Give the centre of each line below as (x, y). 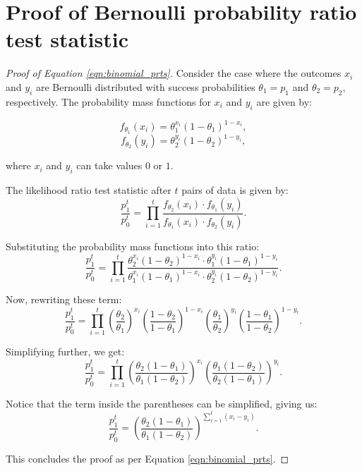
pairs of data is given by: (235, 190)
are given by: (284, 101)
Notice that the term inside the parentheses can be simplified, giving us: (162, 403)
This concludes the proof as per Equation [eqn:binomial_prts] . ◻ (147, 458)
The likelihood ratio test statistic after (89, 190)
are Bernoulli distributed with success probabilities (145, 86)
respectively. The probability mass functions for (108, 101)
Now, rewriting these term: (64, 299)
